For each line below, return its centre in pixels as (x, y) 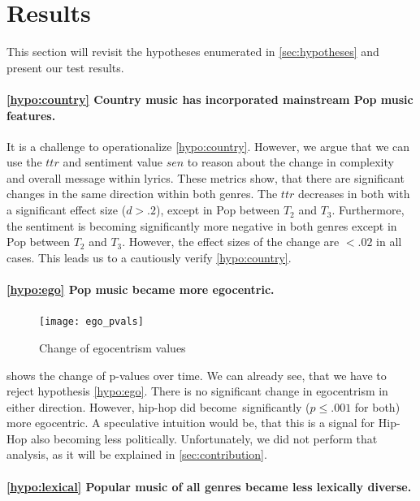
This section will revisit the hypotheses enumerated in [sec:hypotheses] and (193, 52)
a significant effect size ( (67, 210)
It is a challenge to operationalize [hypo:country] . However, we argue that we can (208, 146)
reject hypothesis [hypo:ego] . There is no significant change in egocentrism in (197, 391)
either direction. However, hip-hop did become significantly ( (158, 406)
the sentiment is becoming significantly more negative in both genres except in (202, 225)
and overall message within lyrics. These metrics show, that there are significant (206, 177)
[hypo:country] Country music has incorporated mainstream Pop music (210, 99)
